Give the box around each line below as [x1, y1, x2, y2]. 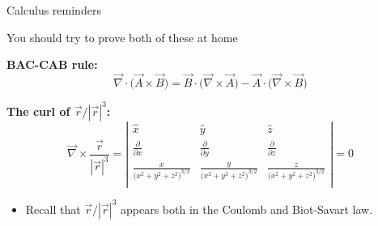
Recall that [25, 200, 81, 217]
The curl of [6, 102, 70, 119]
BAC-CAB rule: [6, 56, 98, 73]
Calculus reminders [6, 2, 101, 18]
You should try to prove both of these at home [6, 28, 238, 45]
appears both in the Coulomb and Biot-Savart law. [121, 200, 373, 217]
